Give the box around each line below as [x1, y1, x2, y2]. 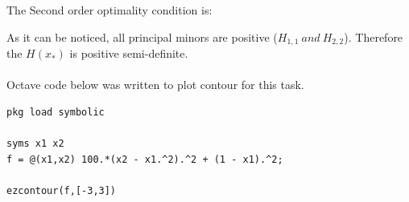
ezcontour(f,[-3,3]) [6, 184, 117, 196]
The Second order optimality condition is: [6, 2, 213, 18]
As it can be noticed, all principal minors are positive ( [6, 28, 278, 45]
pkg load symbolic [6, 106, 105, 118]
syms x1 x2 [6, 138, 64, 150]
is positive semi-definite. [69, 45, 188, 62]
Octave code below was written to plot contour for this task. [6, 76, 304, 93]
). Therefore [344, 28, 403, 45]
